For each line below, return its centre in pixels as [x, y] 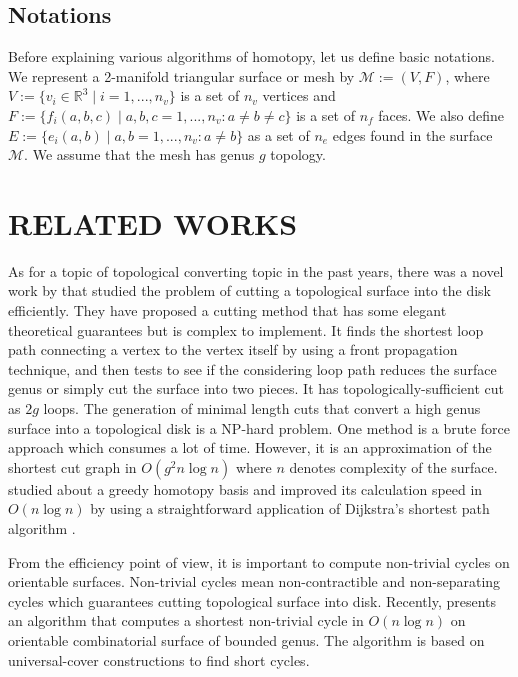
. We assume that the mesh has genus [139, 154]
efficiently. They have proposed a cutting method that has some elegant [227, 310]
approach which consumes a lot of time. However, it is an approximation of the [250, 447]
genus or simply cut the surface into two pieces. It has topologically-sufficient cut [256, 388]
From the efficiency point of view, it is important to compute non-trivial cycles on [259, 561]
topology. [298, 154]
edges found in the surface [412, 134]
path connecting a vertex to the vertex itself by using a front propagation [233, 349]
